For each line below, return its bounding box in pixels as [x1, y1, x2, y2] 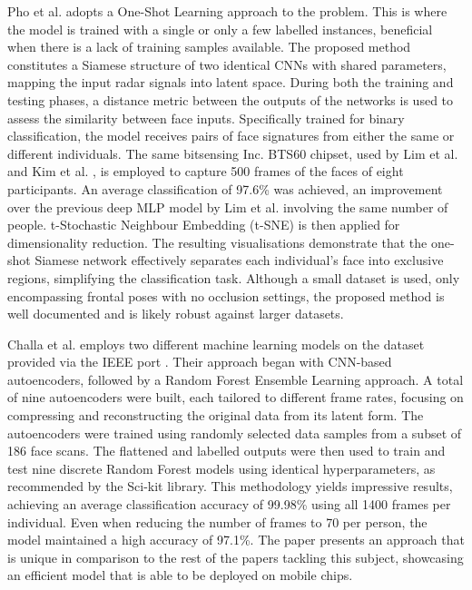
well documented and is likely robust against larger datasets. [7, 304, 344, 323]
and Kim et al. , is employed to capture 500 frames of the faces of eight [7, 162, 404, 181]
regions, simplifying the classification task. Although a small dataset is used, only [7, 268, 460, 287]
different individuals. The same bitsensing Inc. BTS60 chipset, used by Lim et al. [7, 143, 458, 162]
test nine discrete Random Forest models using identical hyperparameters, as [7, 458, 436, 477]
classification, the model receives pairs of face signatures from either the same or [7, 126, 455, 145]
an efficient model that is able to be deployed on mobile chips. [7, 565, 353, 585]
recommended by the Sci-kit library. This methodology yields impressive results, [7, 477, 453, 496]
